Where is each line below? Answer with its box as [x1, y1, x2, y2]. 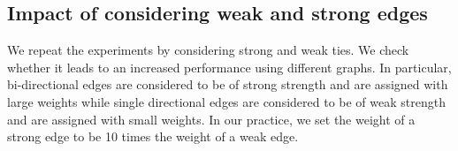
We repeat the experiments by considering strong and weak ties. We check [7, 41, 409, 59]
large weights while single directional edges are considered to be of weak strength [7, 92, 446, 110]
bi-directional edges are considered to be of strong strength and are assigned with [7, 75, 448, 94]
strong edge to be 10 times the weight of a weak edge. [7, 127, 299, 146]
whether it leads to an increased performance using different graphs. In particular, [7, 57, 452, 76]
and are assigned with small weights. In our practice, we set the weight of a [7, 109, 416, 128]
